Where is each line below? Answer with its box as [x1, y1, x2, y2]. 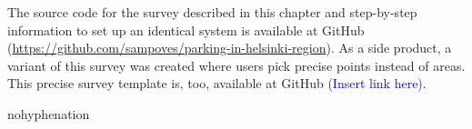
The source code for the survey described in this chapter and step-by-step [7, 3, 417, 21]
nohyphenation [7, 104, 90, 123]
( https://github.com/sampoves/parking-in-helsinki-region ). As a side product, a [7, 38, 452, 57]
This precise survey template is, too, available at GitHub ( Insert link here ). [7, 74, 427, 93]
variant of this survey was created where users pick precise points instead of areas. [7, 55, 466, 74]
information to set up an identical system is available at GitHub [7, 20, 365, 39]
